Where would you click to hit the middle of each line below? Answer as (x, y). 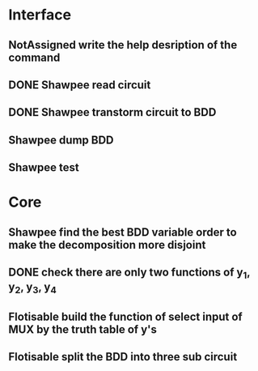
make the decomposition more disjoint (107, 245)
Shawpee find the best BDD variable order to (123, 232)
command (34, 57)
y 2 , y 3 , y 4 (32, 288)
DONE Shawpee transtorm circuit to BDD (112, 112)
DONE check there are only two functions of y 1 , (129, 273)
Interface (40, 15)
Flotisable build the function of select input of (125, 316)
